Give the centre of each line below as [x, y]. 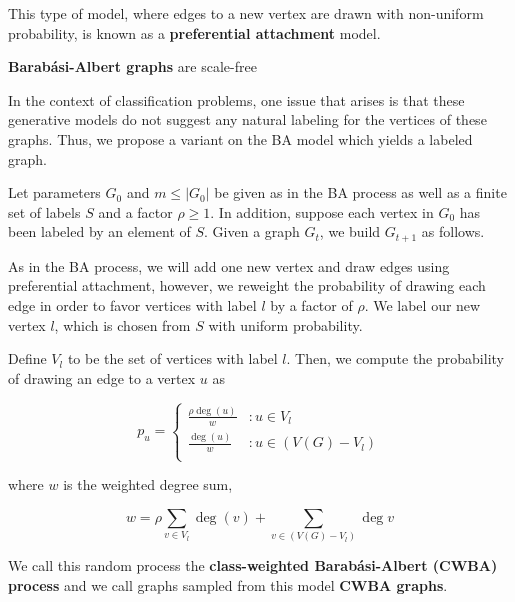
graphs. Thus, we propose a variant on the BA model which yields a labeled [240, 138]
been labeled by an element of [99, 231]
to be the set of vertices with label [172, 358]
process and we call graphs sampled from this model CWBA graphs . [228, 584]
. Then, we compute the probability [395, 358]
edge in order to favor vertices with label [132, 304]
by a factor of [311, 304]
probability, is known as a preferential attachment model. [194, 32]
